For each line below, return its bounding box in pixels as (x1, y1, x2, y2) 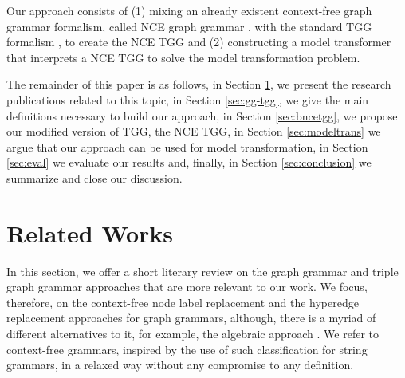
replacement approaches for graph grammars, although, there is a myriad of (6, 309, 376, 326)
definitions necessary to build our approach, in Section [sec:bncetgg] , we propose (6, 107, 398, 124)
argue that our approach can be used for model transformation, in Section (6, 138, 368, 155)
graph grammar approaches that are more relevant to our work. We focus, (6, 278, 368, 295)
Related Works (6, 216, 174, 249)
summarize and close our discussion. (6, 169, 183, 186)
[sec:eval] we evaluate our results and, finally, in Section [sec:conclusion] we (6, 154, 372, 171)
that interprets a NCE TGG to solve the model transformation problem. (6, 49, 360, 65)
